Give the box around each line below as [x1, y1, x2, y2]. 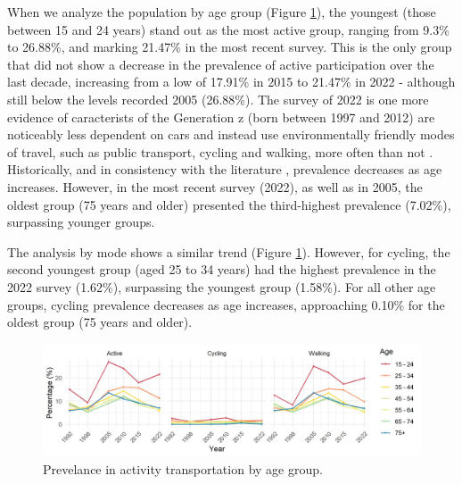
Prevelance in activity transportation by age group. [43, 459, 323, 478]
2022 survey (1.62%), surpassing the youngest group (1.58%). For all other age [7, 277, 436, 296]
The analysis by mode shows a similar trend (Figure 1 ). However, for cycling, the [7, 242, 450, 261]
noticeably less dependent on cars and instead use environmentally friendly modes [7, 125, 455, 144]
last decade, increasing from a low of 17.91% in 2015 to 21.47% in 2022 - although [7, 72, 456, 91]
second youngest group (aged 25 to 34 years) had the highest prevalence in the [7, 260, 436, 279]
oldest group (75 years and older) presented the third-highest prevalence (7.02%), [7, 195, 451, 213]
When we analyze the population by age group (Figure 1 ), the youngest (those [7, 3, 436, 21]
